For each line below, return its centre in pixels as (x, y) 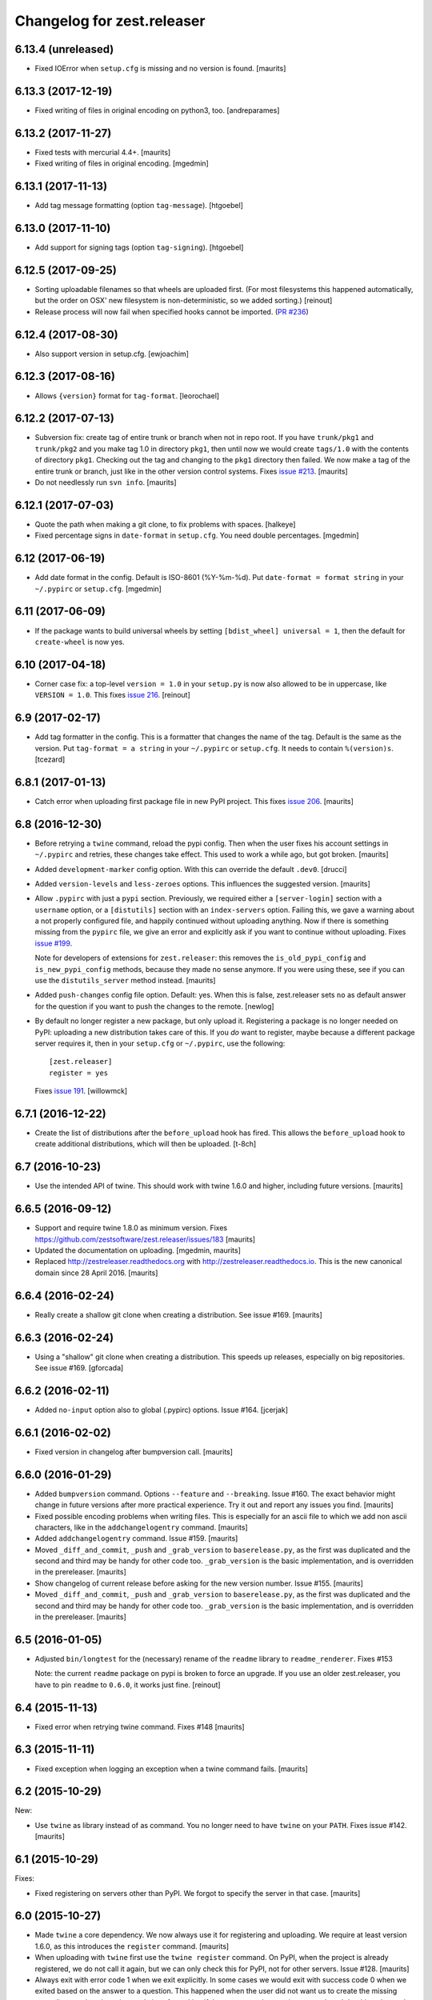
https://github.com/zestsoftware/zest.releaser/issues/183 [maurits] (145, 1239)
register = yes (79, 1073)
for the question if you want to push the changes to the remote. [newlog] (155, 1006)
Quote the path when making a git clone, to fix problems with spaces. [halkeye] (165, 524)
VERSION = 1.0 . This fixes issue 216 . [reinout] (113, 695)
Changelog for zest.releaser (110, 21)
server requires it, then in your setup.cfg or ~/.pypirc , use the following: (160, 1043)
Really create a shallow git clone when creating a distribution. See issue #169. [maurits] (179, 1314)
